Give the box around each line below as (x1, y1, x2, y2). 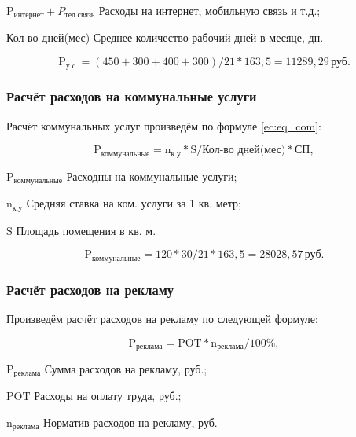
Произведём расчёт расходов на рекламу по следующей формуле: (6, 310, 318, 326)
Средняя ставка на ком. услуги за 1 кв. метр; (26, 195, 241, 211)
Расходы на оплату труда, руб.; (34, 387, 182, 404)
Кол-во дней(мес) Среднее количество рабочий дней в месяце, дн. (6, 29, 324, 46)
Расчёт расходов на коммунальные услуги (6, 86, 257, 106)
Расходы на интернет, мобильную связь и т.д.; (98, 2, 321, 18)
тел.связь (64, 11, 95, 20)
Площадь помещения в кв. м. (16, 222, 156, 238)
